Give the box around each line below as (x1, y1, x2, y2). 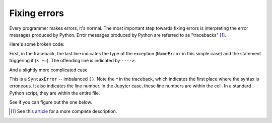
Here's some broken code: (9, 41, 65, 47)
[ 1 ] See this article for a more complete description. (11, 108, 117, 114)
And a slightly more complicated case (9, 67, 88, 73)
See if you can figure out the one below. (9, 99, 93, 105)
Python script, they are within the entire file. (9, 90, 100, 96)
